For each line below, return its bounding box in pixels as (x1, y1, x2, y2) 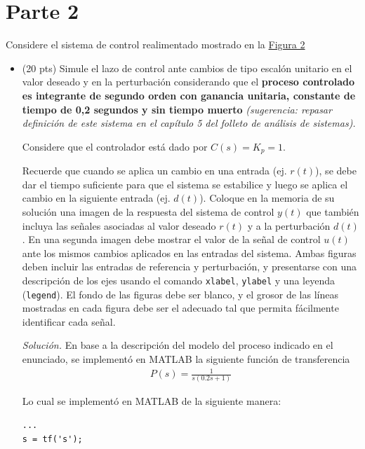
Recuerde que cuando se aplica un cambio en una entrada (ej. (22, 163, 287, 178)
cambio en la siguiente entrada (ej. (22, 191, 171, 205)
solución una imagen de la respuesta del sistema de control (22, 204, 274, 219)
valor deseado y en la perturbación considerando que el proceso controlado (22, 74, 355, 89)
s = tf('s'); (22, 434, 83, 444)
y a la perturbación (247, 218, 331, 233)
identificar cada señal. (22, 314, 116, 329)
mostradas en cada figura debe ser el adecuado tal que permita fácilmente (22, 301, 339, 315)
